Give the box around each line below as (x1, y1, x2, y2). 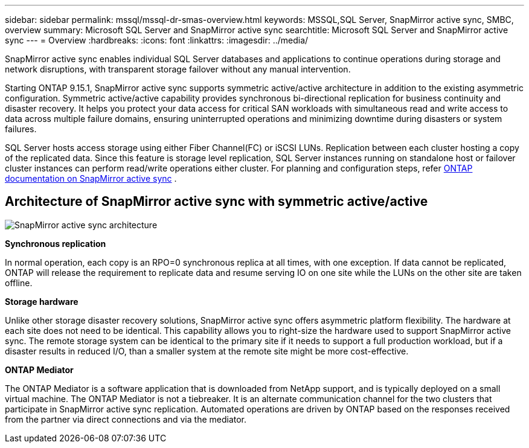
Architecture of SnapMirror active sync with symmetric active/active (5, 194, 428, 210)
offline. (5, 277, 33, 288)
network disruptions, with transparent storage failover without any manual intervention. (5, 64, 351, 74)
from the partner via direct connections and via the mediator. (5, 414, 247, 424)
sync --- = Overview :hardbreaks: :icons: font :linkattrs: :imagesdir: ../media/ (5, 35, 309, 45)
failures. (5, 124, 37, 134)
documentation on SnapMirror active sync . (5, 173, 177, 184)
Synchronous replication (5, 238, 106, 249)
